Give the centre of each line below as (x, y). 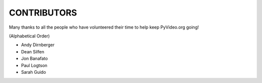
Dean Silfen (33, 51)
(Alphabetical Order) (29, 36)
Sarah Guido (33, 72)
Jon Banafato (34, 59)
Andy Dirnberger (38, 45)
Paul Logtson (34, 65)
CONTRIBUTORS (43, 13)
